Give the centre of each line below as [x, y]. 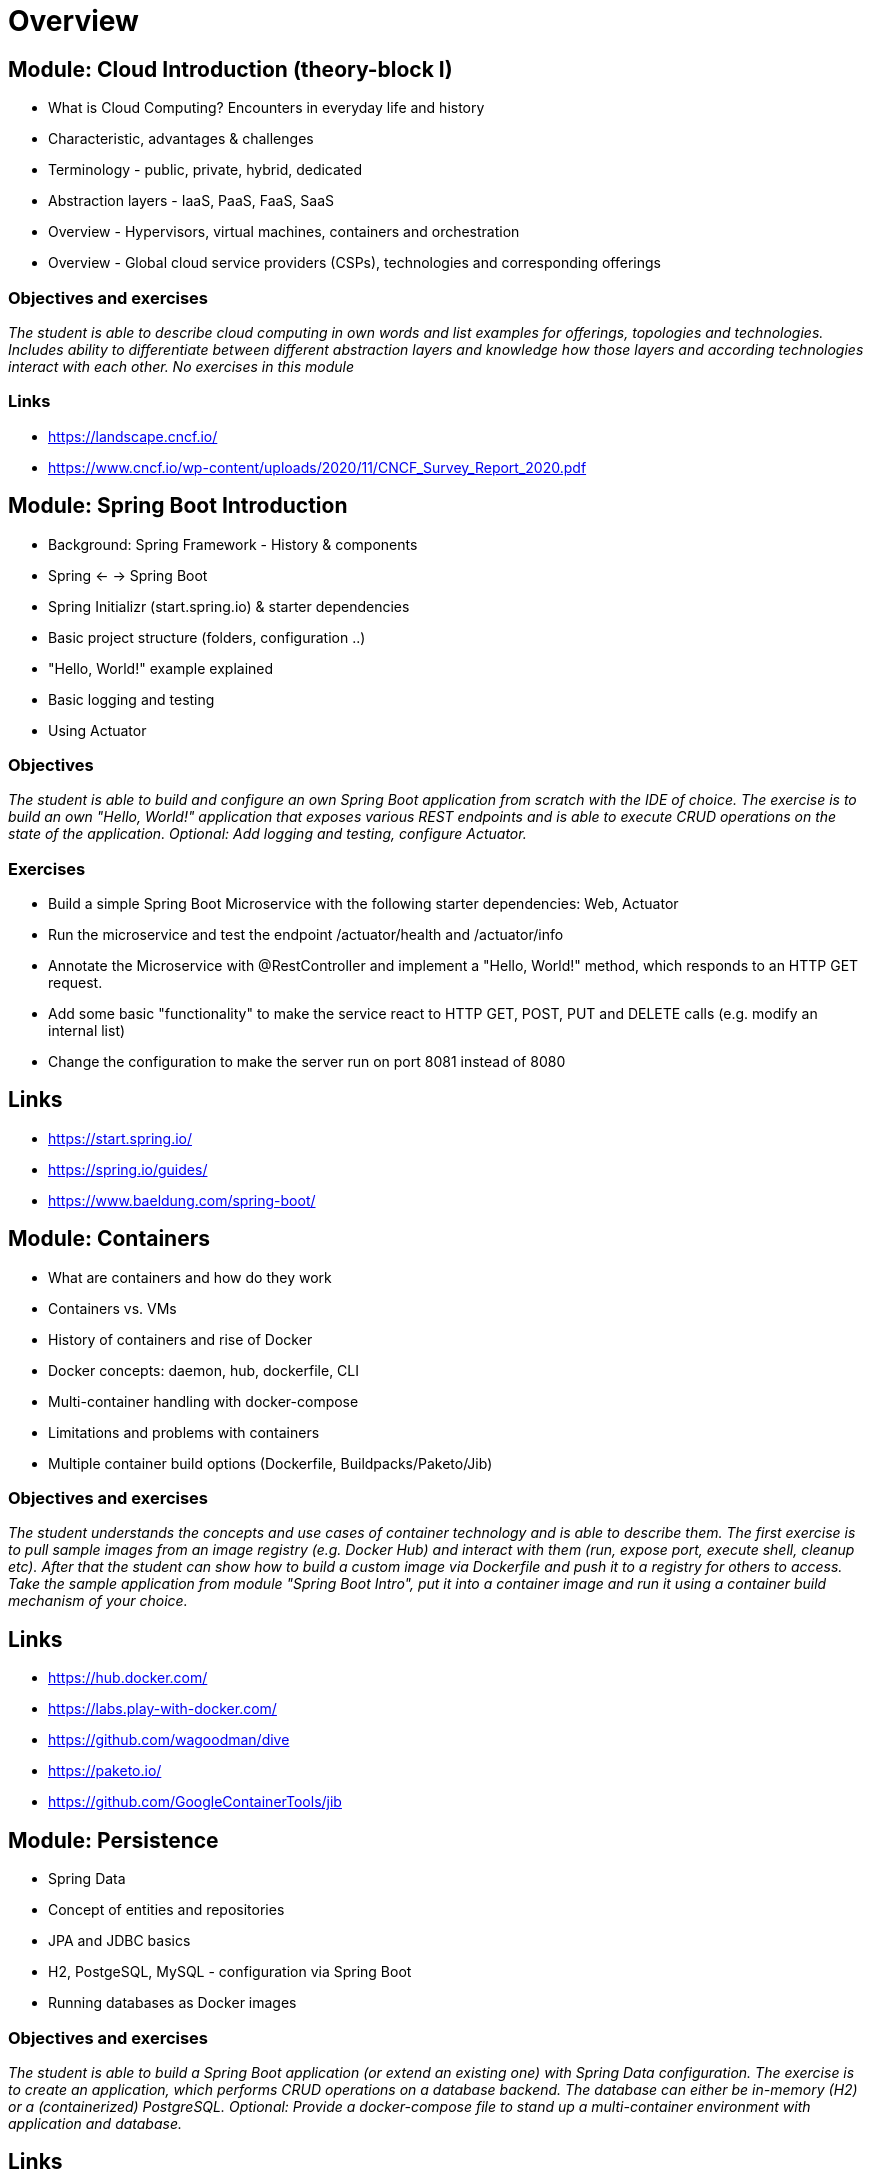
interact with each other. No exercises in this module [181, 366]
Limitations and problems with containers [184, 1432]
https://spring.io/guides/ [128, 1169]
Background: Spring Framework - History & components [233, 544]
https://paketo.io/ [105, 1771]
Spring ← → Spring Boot [128, 575]
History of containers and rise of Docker [180, 1339]
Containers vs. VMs [112, 1308]
